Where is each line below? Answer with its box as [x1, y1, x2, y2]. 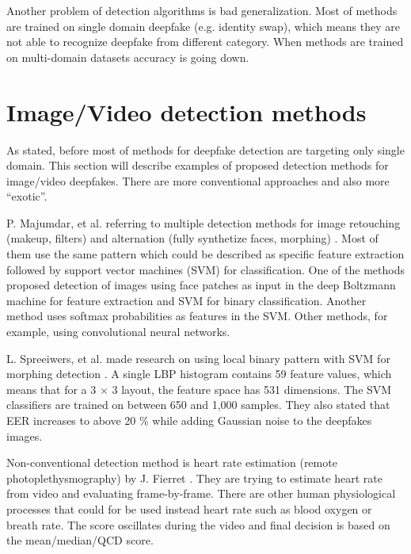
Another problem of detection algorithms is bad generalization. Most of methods [6, 2, 398, 18]
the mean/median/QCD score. [6, 532, 154, 548]
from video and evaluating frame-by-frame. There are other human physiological [6, 485, 396, 502]
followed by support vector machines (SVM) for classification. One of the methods [6, 261, 405, 277]
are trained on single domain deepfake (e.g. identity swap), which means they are [6, 17, 400, 34]
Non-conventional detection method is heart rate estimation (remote [6, 454, 337, 471]
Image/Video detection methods [6, 95, 367, 128]
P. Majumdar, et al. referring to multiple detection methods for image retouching [6, 214, 401, 231]
